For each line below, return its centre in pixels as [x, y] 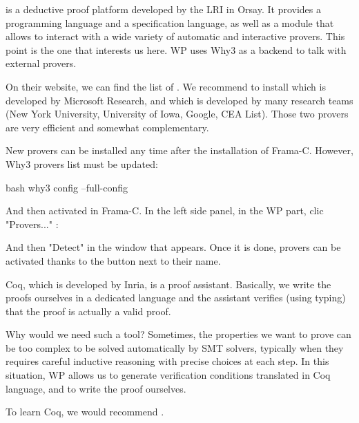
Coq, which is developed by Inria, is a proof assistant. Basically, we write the [168, 284]
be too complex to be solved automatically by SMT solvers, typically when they [175, 347]
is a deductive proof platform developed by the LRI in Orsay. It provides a [163, 9]
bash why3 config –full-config [67, 187]
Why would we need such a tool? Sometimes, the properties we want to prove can [178, 334]
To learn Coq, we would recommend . [85, 412]
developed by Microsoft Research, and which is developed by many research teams [179, 100]
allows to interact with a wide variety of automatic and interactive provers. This [175, 36]
